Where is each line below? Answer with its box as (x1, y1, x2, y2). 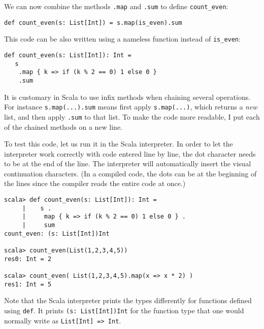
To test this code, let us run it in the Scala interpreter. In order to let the (4, 138, 233, 149)
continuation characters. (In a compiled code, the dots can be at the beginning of (4, 168, 257, 178)
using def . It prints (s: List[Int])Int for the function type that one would (4, 305, 244, 315)
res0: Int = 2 (4, 255, 52, 263)
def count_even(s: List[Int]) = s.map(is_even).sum (4, 19, 182, 26)
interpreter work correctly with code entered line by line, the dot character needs (4, 148, 256, 159)
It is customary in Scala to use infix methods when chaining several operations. (4, 91, 251, 102)
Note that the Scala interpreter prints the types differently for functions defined (4, 295, 252, 306)
